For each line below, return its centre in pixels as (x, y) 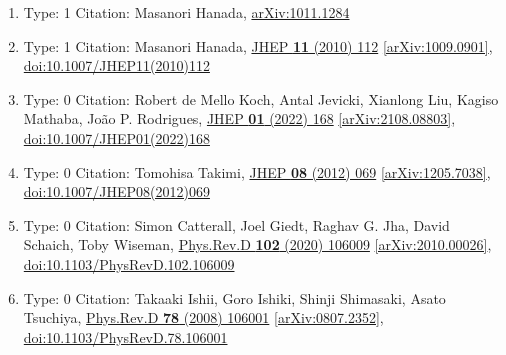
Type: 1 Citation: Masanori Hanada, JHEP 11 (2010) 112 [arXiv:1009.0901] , (258, 45)
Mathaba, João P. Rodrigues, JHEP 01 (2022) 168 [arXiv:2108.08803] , (239, 118)
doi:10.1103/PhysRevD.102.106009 (129, 263)
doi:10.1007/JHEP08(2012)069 (116, 191)
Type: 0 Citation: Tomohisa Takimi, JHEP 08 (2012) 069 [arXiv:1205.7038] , (257, 171)
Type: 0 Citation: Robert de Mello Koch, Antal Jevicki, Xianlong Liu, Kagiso (261, 98)
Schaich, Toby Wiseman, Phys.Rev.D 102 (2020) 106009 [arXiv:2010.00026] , (257, 244)
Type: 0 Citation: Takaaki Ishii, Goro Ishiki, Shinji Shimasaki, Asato (234, 297)
